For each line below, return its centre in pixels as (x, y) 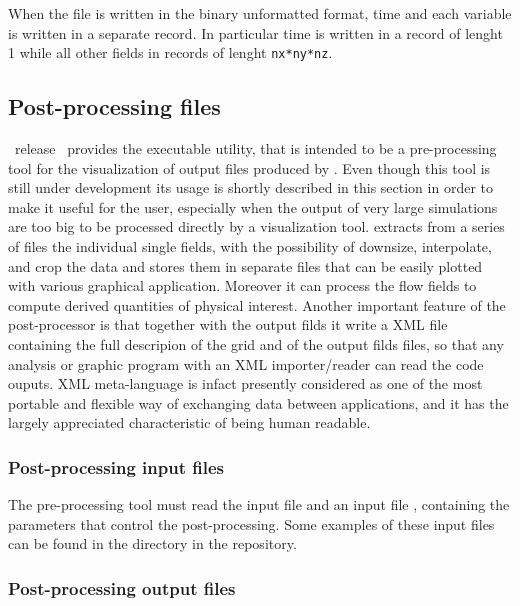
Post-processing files (114, 106)
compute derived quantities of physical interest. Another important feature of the (257, 304)
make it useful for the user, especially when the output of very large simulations (253, 206)
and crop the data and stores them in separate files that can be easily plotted (245, 265)
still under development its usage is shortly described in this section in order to (250, 187)
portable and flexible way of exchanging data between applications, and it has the (258, 402)
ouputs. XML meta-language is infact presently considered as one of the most (245, 383)
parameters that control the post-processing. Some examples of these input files (251, 523)
